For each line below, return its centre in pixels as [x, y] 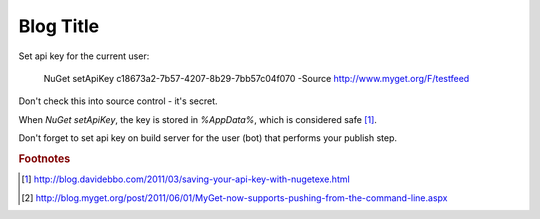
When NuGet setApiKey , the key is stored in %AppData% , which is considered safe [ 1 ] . [197, 119]
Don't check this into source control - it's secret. [118, 101]
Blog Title [59, 26]
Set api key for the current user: [84, 56]
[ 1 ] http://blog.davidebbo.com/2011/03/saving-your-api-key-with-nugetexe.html [185, 179]
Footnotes [44, 158]
